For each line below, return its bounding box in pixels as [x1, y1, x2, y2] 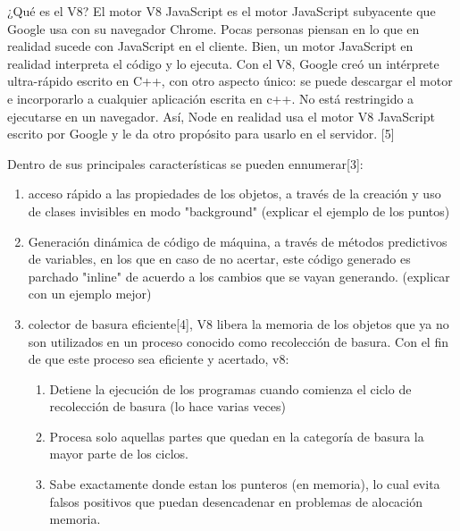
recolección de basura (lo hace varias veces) [49, 397, 286, 416]
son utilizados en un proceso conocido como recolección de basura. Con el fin [28, 332, 448, 350]
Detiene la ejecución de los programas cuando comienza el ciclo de [49, 379, 412, 398]
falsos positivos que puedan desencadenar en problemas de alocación [49, 492, 423, 510]
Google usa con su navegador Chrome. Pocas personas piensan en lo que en [7, 19, 420, 38]
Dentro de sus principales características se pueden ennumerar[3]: [7, 154, 364, 173]
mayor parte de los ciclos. [49, 444, 188, 463]
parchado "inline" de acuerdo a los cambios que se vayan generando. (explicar [28, 266, 450, 285]
